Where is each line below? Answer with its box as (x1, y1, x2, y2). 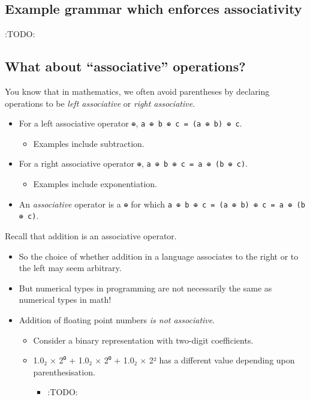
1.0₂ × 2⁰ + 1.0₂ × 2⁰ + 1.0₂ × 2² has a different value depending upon (33, 354, 295, 366)
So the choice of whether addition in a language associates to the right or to (19, 249, 299, 262)
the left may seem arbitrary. (19, 261, 122, 274)
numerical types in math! (19, 293, 112, 306)
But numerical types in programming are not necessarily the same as (19, 281, 272, 294)
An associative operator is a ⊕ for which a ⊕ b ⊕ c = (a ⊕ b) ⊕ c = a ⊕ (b (19, 197, 305, 210)
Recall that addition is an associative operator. (5, 230, 177, 242)
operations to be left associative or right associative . (5, 97, 195, 109)
